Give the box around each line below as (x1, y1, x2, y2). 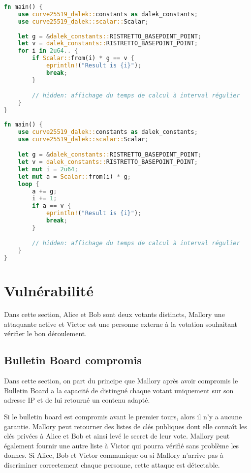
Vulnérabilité (4, 281, 94, 301)
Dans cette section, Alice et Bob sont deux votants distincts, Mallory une (4, 309, 225, 319)
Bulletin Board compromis (4, 352, 142, 368)
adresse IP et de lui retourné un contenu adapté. (4, 395, 150, 405)
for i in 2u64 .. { (18, 47, 78, 55)
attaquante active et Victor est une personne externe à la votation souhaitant (4, 318, 237, 329)
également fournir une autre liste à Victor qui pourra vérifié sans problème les (4, 440, 239, 450)
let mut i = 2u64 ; (18, 165, 78, 173)
